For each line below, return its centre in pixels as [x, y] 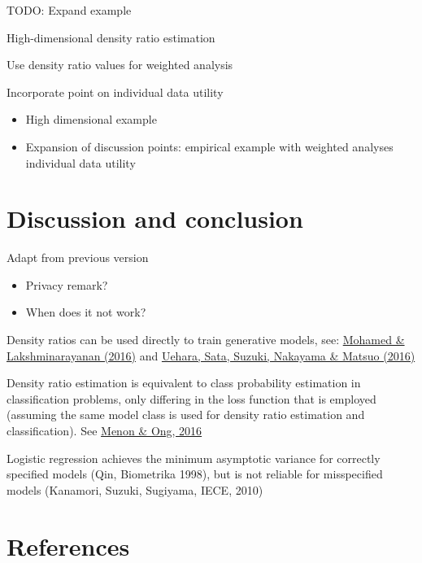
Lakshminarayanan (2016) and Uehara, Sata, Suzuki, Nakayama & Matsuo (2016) [211, 355]
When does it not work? [86, 312]
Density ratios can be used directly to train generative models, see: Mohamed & [206, 340]
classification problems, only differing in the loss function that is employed [191, 398]
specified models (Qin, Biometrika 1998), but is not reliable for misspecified [195, 474]
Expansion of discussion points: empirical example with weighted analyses [209, 146]
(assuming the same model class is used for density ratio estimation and [186, 415]
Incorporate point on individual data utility [115, 92]
